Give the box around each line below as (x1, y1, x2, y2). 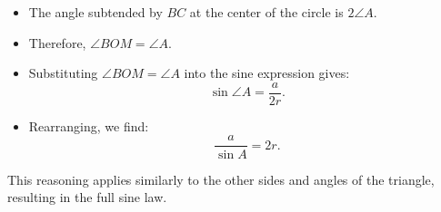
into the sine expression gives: (184, 63, 350, 82)
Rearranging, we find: (28, 116, 149, 135)
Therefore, (28, 33, 86, 52)
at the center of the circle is (189, 3, 344, 21)
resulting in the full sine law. (7, 188, 167, 207)
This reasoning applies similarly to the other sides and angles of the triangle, (7, 169, 435, 188)
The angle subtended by (28, 3, 163, 21)
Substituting (28, 63, 98, 82)
